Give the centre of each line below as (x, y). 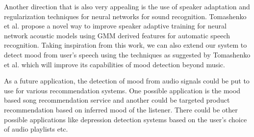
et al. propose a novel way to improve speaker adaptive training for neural (115, 26)
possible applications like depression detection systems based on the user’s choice (126, 119)
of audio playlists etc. (36, 129)
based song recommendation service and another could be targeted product (117, 100)
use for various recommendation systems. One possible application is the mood (122, 90)
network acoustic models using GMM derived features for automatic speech (117, 35)
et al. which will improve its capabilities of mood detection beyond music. (114, 64)
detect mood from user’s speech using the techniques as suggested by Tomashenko (127, 54)
